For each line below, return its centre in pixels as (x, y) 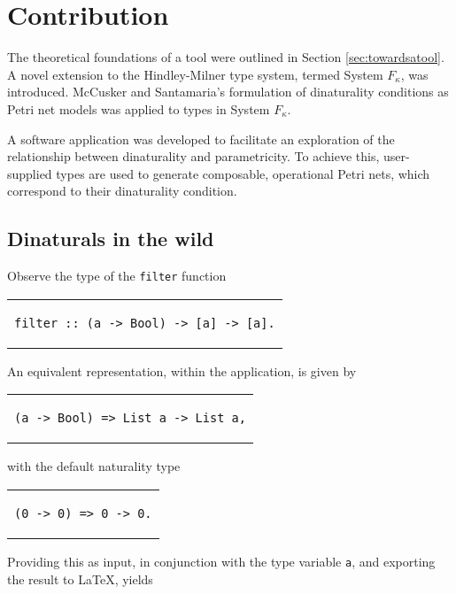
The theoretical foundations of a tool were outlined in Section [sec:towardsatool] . (226, 57)
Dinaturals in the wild (111, 239)
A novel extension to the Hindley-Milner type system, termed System (195, 74)
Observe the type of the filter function (117, 276)
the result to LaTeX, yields (80, 579)
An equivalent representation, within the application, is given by (182, 370)
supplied (30, 173)
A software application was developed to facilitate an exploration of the (201, 139)
